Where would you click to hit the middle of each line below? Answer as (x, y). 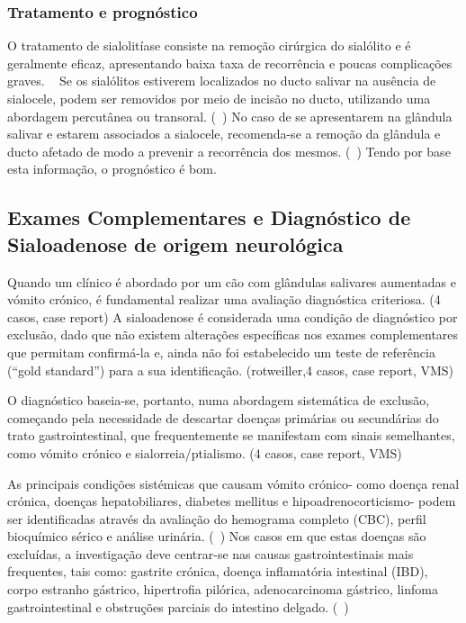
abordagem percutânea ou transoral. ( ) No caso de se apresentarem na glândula (230, 116)
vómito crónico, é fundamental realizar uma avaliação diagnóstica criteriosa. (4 (224, 299)
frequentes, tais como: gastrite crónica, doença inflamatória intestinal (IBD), (218, 571)
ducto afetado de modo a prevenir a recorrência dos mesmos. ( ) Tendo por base (229, 151)
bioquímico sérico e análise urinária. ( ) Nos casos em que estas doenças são (217, 536)
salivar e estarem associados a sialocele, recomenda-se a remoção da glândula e (224, 134)
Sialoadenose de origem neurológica (175, 244)
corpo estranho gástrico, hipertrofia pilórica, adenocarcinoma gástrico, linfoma (223, 589)
